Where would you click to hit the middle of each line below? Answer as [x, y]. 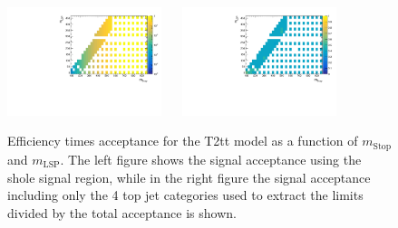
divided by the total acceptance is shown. [122, 212]
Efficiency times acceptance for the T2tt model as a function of [183, 141]
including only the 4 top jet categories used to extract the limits [185, 195]
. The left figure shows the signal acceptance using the [211, 159]
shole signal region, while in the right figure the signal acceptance [189, 177]
